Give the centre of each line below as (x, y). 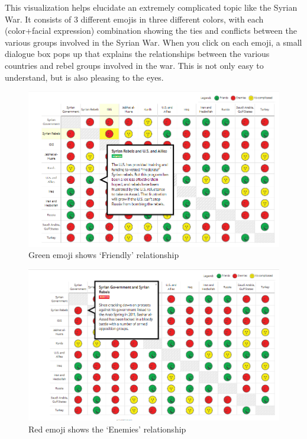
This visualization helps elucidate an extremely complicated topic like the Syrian (151, 7)
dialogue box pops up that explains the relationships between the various (137, 54)
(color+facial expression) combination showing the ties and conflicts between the (151, 31)
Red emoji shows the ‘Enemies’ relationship (107, 429)
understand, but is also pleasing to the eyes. (84, 77)
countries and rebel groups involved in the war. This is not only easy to (134, 65)
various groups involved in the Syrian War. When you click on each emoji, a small (153, 42)
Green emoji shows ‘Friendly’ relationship (104, 255)
